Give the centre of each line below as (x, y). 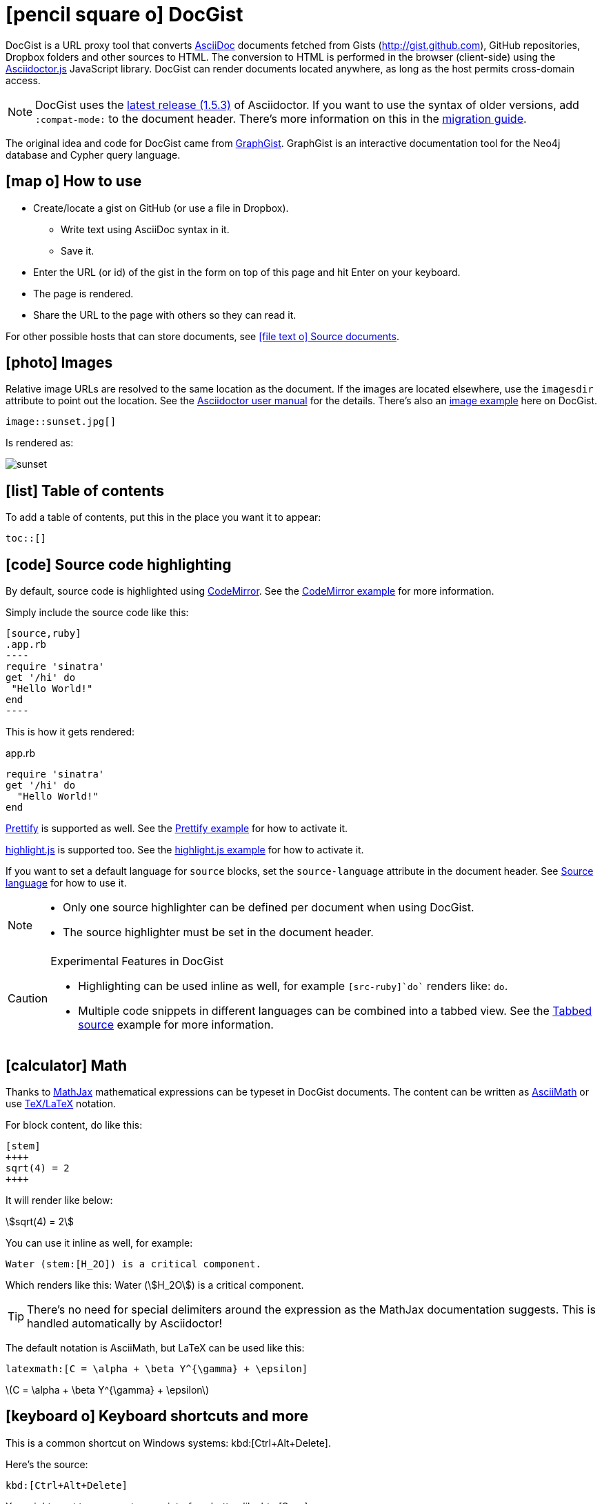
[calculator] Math (66, 1065)
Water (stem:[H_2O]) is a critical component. (133, 1264)
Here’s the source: (47, 1464)
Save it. (78, 250)
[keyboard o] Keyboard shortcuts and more (157, 1416)
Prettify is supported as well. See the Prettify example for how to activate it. (177, 829)
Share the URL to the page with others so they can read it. (165, 315)
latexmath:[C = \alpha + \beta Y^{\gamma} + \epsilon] (157, 1368)
